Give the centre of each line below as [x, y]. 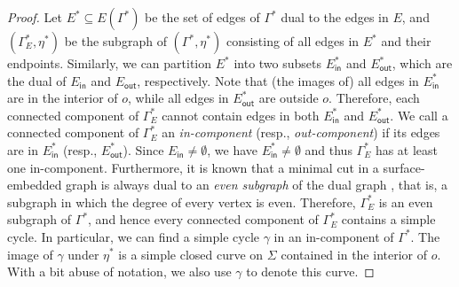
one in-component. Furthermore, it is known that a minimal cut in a [193, 167]
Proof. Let [35, 17]
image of [30, 254]
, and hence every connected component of [203, 219]
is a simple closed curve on [191, 254]
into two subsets [277, 63]
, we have [233, 149]
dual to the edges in [335, 17]
